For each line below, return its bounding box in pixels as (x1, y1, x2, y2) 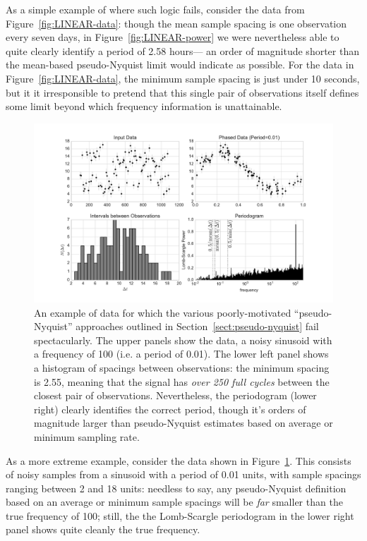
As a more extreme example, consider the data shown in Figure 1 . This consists (6, 453, 351, 468)
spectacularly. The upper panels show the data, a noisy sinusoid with (34, 332, 332, 347)
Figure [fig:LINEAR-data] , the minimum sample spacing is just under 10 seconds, (6, 71, 360, 85)
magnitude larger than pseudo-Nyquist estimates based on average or (34, 415, 333, 430)
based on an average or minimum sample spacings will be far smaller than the (6, 494, 343, 509)
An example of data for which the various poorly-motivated (34, 305, 291, 320)
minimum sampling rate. (34, 429, 140, 444)
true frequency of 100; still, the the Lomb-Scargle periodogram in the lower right (6, 508, 354, 523)
